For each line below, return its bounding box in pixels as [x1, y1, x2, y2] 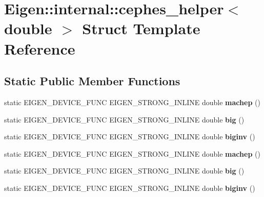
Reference [4, 38, 75, 59]
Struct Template [82, 18, 200, 39]
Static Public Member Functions [4, 73, 180, 89]
